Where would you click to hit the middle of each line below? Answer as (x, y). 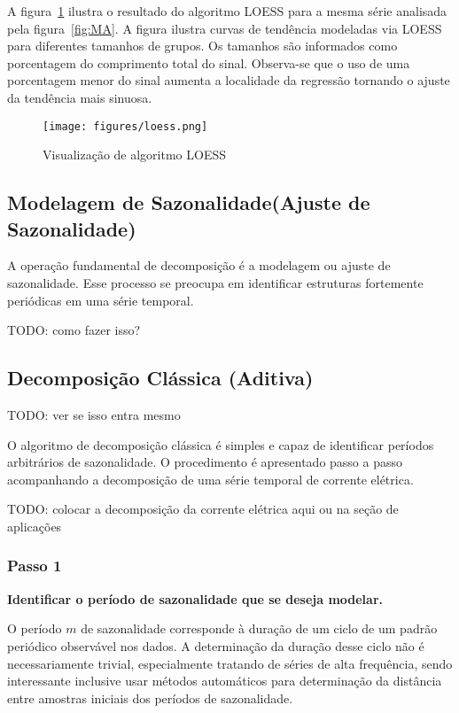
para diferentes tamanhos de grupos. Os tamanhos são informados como (202, 46)
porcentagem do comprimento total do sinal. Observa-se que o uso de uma (209, 62)
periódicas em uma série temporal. (101, 300)
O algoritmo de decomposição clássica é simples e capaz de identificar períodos (221, 444)
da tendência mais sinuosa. (80, 97)
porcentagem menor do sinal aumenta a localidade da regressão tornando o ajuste (229, 80)
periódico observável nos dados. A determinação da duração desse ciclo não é (216, 645)
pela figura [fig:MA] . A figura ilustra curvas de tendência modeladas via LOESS (225, 28)
